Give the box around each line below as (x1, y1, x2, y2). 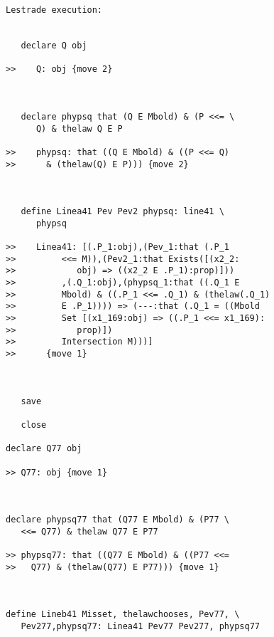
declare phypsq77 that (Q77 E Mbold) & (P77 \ (6, 515, 229, 525)
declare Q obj (21, 40, 87, 51)
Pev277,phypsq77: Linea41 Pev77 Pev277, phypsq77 (21, 621, 260, 632)
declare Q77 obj (6, 443, 82, 454)
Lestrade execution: (6, 5, 103, 15)
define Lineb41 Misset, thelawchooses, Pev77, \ (6, 609, 240, 620)
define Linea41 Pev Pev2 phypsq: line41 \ (21, 206, 224, 217)
